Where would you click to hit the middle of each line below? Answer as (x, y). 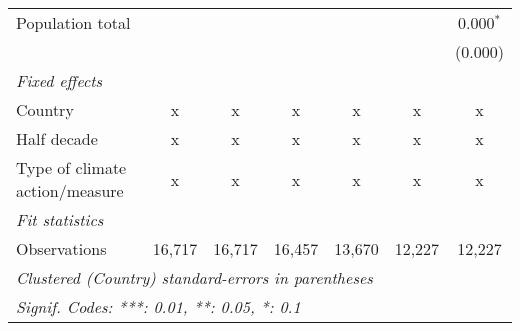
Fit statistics (60, 219)
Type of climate (71, 167)
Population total (73, 22)
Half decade (57, 138)
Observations (61, 248)
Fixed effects (59, 80)
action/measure (70, 190)
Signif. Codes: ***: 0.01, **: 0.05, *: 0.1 (158, 306)
